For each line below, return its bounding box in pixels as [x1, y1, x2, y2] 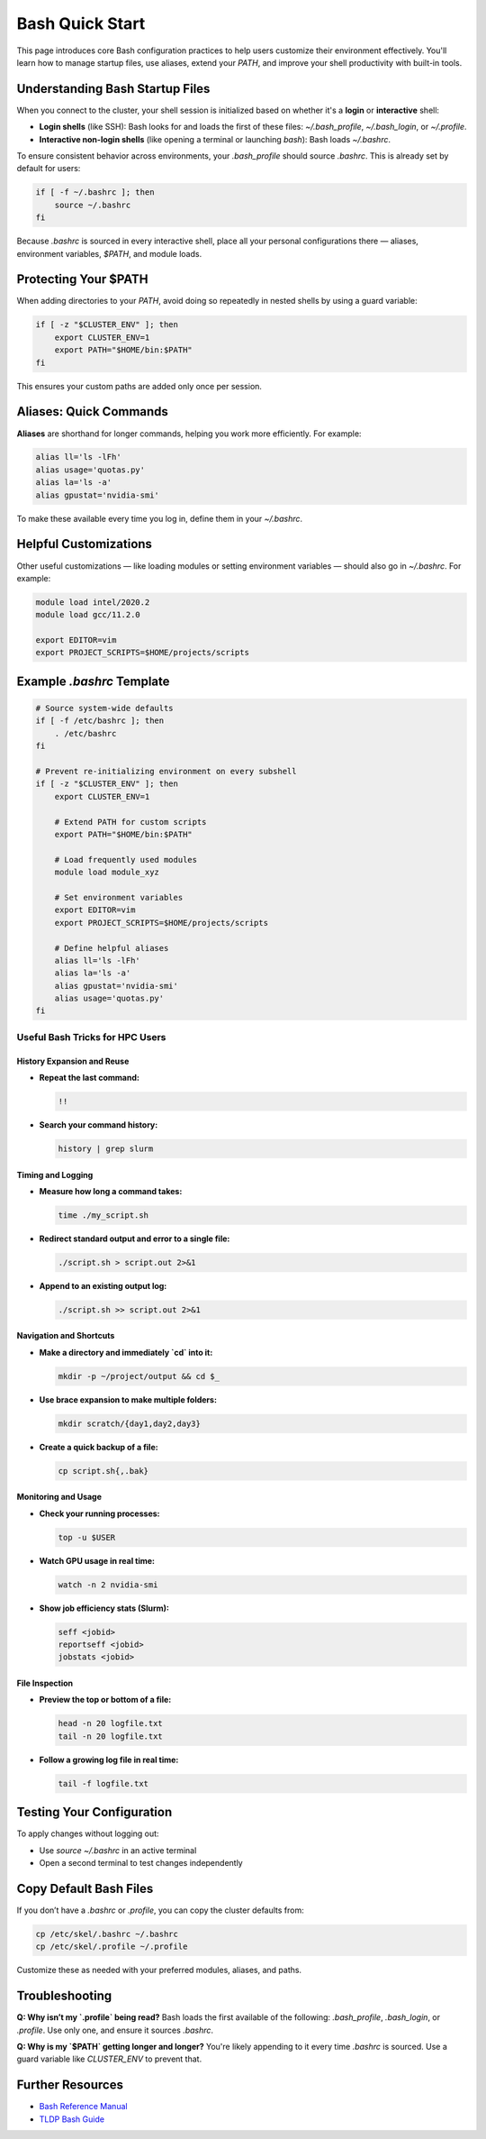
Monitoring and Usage [16, 1492, 103, 1503]
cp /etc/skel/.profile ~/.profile [35, 1942, 188, 1952]
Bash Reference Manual [39, 2101, 128, 2112]
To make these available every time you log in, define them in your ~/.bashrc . [16, 513, 303, 524]
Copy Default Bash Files [16, 1880, 154, 1897]
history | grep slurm [58, 1143, 154, 1154]
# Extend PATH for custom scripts [54, 817, 207, 827]
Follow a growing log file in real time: [39, 1754, 179, 1765]
